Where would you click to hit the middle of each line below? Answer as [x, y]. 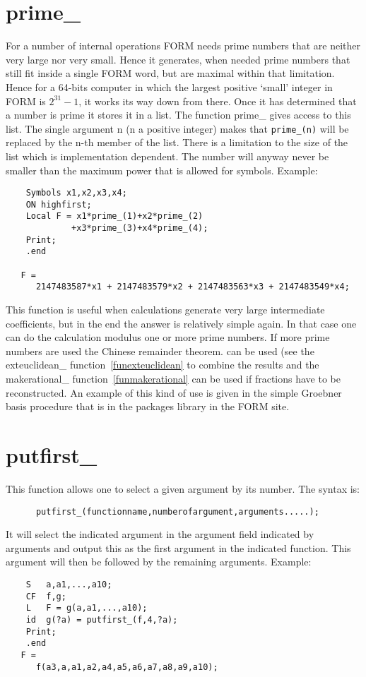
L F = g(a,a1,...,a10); [87, 608]
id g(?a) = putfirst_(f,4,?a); [102, 619]
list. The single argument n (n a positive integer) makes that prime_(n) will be [177, 128]
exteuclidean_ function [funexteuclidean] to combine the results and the [163, 365]
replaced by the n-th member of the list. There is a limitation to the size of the [177, 142]
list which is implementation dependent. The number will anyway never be [167, 156]
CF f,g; [46, 596]
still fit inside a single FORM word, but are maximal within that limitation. [170, 73]
